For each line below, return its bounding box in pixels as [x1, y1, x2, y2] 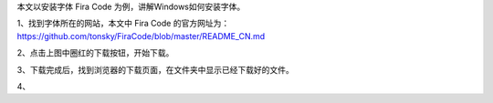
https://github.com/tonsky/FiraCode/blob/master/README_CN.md [16, 30, 266, 41]
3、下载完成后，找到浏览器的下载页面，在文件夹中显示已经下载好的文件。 [16, 64, 294, 75]
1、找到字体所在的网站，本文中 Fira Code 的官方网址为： [16, 18, 230, 29]
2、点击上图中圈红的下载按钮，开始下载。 [16, 47, 174, 58]
